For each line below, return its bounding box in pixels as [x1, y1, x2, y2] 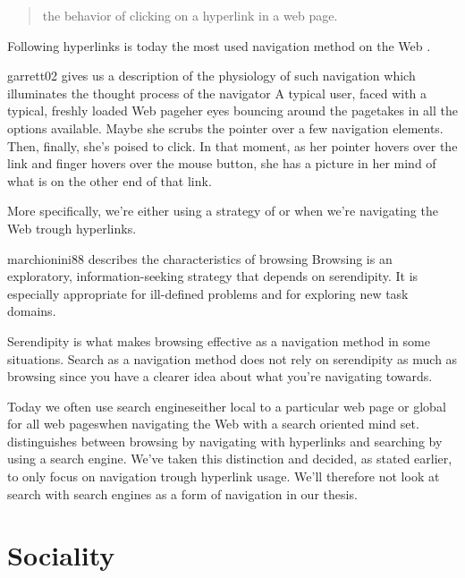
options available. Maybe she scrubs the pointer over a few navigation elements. [7, 118, 444, 137]
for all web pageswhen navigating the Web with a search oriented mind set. [7, 414, 419, 433]
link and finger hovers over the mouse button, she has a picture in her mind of [7, 154, 436, 173]
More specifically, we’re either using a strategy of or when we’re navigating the [7, 201, 438, 220]
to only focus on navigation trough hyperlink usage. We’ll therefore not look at [7, 467, 440, 486]
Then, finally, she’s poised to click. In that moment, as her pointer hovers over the [7, 136, 458, 155]
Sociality [7, 537, 115, 574]
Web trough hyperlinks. [7, 218, 137, 237]
